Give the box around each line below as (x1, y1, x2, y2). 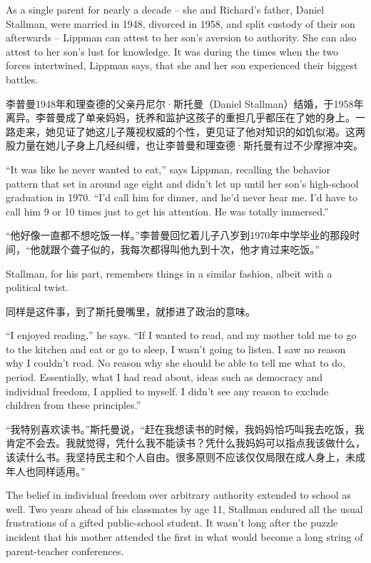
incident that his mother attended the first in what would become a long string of (6, 529, 363, 544)
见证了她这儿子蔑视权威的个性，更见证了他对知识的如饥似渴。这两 (55, 123, 365, 138)
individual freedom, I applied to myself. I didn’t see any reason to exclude (6, 383, 329, 398)
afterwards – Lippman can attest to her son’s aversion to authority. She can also (6, 30, 357, 45)
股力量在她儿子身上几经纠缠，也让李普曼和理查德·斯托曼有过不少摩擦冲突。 (6, 138, 363, 153)
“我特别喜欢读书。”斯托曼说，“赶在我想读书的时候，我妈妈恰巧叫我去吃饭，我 (6, 421, 365, 436)
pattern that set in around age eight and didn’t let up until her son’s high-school (6, 176, 359, 191)
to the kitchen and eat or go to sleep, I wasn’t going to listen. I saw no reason (6, 341, 346, 356)
